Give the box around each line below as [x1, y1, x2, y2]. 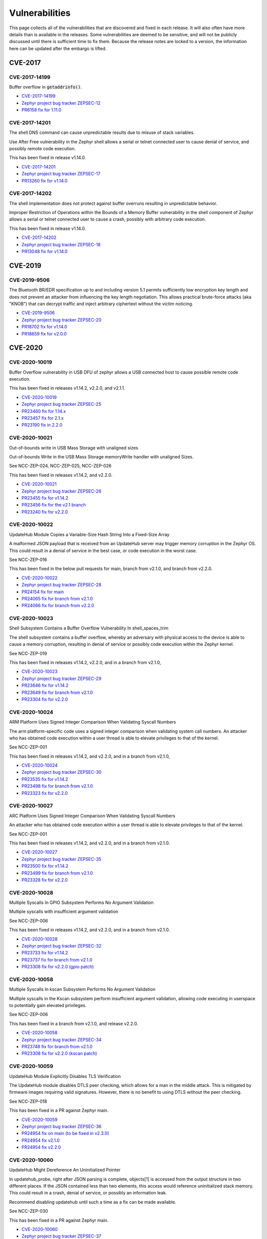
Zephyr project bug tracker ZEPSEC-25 [21, 401, 101, 407]
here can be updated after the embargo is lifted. [9, 45, 107, 52]
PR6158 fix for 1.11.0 [21, 107, 62, 113]
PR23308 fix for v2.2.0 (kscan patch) [21, 1051, 97, 1057]
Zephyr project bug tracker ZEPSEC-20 [21, 317, 101, 323]
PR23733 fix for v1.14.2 [21, 950, 68, 956]
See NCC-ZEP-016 [9, 557, 47, 563]
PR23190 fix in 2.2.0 [21, 422, 63, 428]
